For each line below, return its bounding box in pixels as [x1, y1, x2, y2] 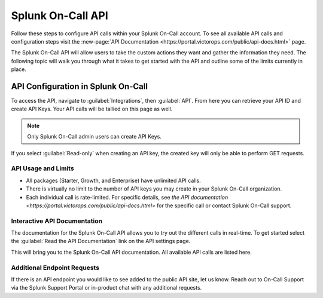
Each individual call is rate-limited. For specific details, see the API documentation [26, 193, 228, 201]
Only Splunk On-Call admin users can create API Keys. [27, 133, 161, 140]
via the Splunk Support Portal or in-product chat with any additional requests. [11, 284, 202, 291]
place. [11, 66, 27, 73]
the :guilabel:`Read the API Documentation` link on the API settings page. [11, 238, 191, 245]
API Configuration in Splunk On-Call [11, 81, 148, 91]
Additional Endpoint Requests [11, 263, 100, 272]
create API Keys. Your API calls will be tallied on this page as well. [11, 105, 173, 113]
